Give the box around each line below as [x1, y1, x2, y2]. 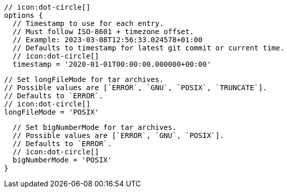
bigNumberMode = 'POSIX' [12, 156, 112, 164]
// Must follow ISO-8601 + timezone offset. [12, 28, 194, 36]
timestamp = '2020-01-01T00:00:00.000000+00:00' [12, 60, 211, 68]
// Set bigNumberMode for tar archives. [12, 123, 177, 131]
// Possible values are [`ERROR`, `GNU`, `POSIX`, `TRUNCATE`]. [4, 84, 268, 92]
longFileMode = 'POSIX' [4, 108, 99, 116]
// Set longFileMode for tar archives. [4, 75, 164, 84]
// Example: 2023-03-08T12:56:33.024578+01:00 [12, 36, 203, 44]
